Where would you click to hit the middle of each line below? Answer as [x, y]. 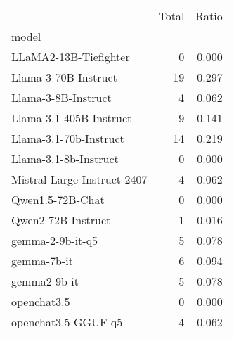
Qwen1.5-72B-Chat [58, 199]
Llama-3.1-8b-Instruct [65, 159]
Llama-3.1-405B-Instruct [72, 118]
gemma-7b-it [42, 261]
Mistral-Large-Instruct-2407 [79, 179]
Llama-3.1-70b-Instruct [68, 138]
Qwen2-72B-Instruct [61, 220]
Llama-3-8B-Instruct [61, 97]
